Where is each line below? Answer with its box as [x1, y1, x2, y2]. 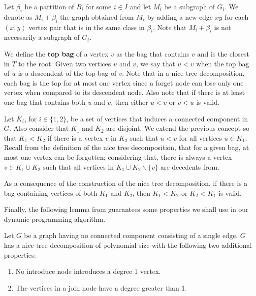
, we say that [136, 58, 175, 68]
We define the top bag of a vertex [4, 48, 109, 59]
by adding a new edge [147, 11, 213, 22]
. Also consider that [9, 123, 69, 133]
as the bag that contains [116, 48, 190, 59]
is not [214, 22, 231, 32]
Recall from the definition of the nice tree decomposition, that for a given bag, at [4, 142, 249, 152]
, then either [111, 96, 148, 107]
